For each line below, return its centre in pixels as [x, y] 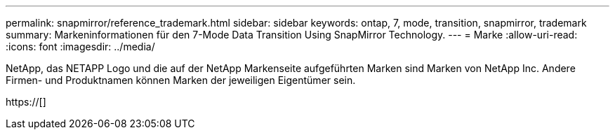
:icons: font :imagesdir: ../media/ [80, 47]
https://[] [26, 102]
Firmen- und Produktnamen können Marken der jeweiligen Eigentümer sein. [181, 80]
